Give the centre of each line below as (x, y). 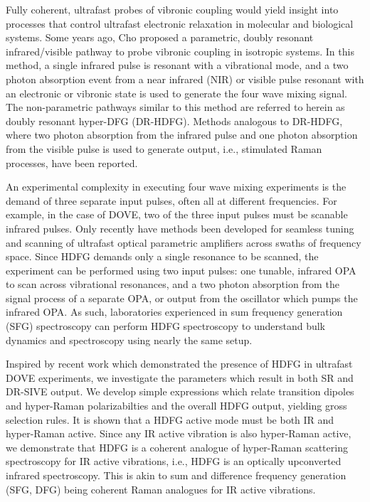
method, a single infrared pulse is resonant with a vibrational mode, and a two (177, 65)
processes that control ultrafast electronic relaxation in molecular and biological (180, 23)
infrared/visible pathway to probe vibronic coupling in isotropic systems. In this (180, 51)
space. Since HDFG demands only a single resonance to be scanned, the (162, 256)
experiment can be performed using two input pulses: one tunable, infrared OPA (181, 270)
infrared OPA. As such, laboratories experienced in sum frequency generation (174, 312)
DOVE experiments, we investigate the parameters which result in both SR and (180, 377)
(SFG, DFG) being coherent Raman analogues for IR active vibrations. (161, 489)
